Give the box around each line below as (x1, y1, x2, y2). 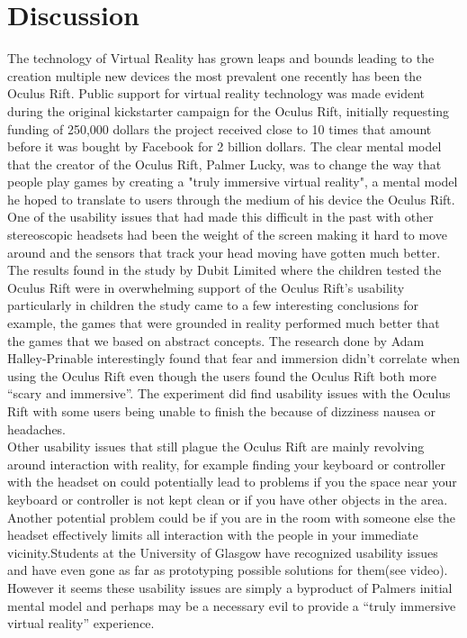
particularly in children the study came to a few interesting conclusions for (7, 296, 419, 314)
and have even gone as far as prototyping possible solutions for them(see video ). (7, 561, 448, 579)
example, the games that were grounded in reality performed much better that (7, 314, 440, 333)
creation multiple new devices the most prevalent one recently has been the (7, 66, 422, 85)
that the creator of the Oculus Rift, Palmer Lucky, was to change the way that (7, 154, 442, 173)
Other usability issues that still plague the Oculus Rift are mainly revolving (7, 437, 425, 456)
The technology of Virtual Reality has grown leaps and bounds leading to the (7, 49, 435, 68)
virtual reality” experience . (7, 614, 155, 633)
